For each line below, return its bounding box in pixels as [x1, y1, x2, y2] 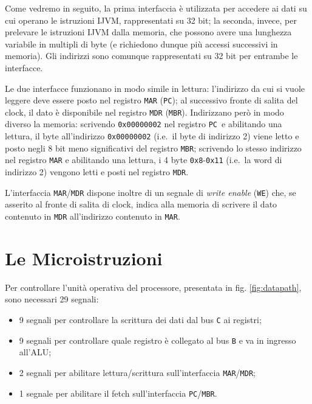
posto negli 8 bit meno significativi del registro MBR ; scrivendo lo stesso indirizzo [5, 141, 302, 154]
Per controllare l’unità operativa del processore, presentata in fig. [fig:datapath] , [5, 280, 302, 293]
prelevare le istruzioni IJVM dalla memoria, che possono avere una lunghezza [5, 26, 292, 38]
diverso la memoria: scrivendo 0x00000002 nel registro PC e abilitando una [5, 117, 282, 130]
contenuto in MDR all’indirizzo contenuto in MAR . [5, 210, 180, 222]
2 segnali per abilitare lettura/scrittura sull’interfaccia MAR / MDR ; [19, 366, 256, 378]
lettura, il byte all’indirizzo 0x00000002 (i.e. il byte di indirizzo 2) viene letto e [5, 130, 299, 142]
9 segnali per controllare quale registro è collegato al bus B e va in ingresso [19, 333, 296, 346]
